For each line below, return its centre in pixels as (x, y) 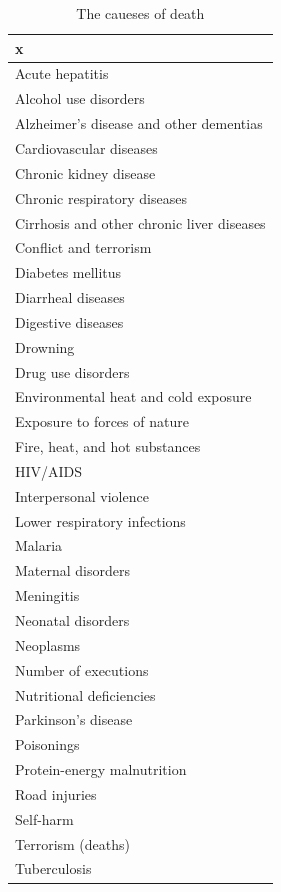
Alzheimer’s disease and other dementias (139, 123)
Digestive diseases (69, 321)
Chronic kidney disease (85, 172)
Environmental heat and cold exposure (133, 396)
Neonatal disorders (72, 620)
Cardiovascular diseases (86, 147)
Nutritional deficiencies (85, 694)
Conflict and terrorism (83, 247)
